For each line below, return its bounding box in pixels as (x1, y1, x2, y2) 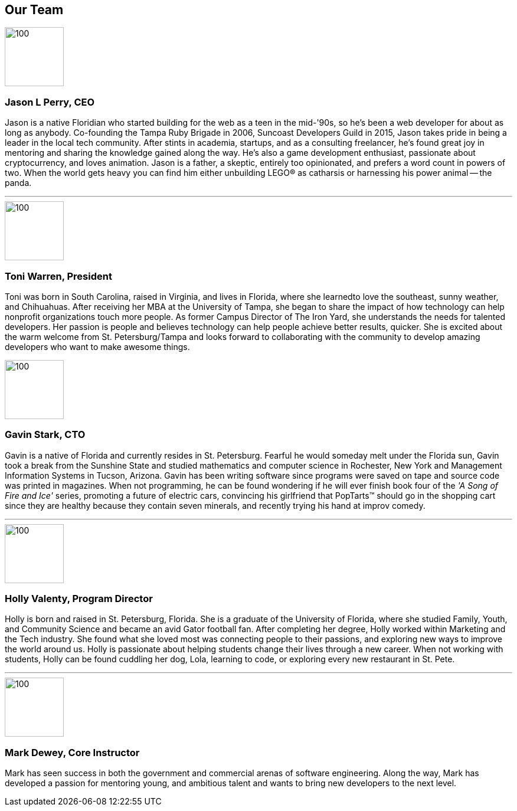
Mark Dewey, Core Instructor (5, 746, 140, 758)
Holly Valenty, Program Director (5, 593, 153, 605)
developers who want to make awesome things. (5, 341, 190, 352)
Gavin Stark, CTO (5, 429, 86, 441)
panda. (5, 178, 32, 188)
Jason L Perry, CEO (5, 96, 95, 108)
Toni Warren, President (5, 270, 112, 282)
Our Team (5, 2, 64, 17)
